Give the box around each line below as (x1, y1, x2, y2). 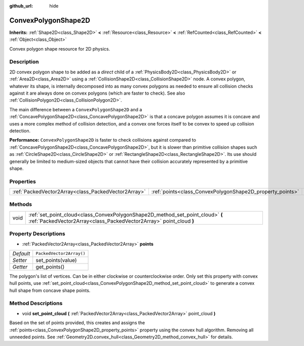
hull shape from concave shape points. (9, 287, 91, 293)
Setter (12, 256, 27, 264)
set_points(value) (35, 256, 77, 264)
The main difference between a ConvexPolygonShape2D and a (9, 106, 142, 112)
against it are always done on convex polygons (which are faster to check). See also (9, 90, 185, 96)
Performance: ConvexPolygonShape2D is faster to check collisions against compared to (9, 137, 196, 143)
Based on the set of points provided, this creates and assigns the (9, 320, 145, 326)
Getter (12, 263, 28, 270)
